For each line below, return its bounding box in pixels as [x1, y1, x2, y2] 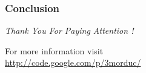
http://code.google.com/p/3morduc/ [5, 56, 141, 69]
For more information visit [5, 44, 104, 57]
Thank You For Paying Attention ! [5, 24, 134, 37]
